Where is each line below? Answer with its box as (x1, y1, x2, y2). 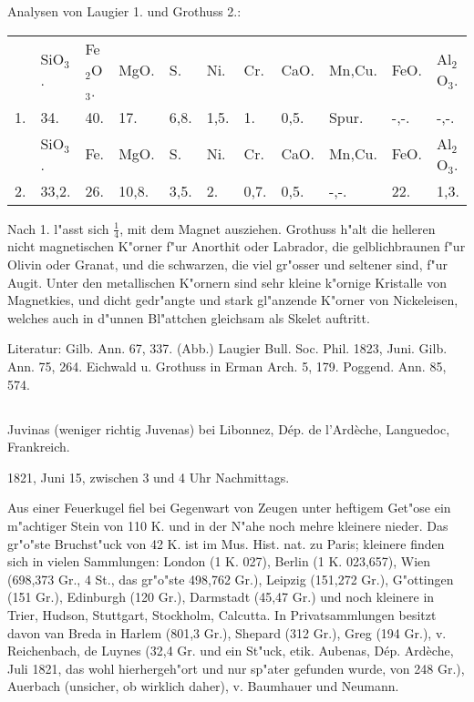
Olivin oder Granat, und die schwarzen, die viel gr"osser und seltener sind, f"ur (7, 255, 448, 274)
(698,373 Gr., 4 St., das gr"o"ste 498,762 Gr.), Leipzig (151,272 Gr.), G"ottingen (7, 569, 454, 588)
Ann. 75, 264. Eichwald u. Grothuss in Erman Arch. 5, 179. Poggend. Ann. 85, (7, 356, 447, 375)
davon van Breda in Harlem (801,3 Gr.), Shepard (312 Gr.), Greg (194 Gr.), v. (7, 623, 447, 642)
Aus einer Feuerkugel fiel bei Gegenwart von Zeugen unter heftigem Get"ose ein (7, 498, 451, 517)
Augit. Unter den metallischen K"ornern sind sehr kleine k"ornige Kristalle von (7, 272, 447, 291)
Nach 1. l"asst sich (7, 219, 109, 238)
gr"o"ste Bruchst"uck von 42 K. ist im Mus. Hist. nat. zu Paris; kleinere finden (7, 534, 445, 553)
